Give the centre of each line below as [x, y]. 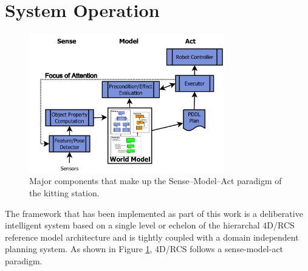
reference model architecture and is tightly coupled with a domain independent [152, 237]
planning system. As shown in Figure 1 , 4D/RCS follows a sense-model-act [144, 249]
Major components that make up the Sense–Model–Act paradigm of [156, 181]
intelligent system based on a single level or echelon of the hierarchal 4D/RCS [150, 225]
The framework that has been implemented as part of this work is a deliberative [154, 213]
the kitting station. [64, 192]
